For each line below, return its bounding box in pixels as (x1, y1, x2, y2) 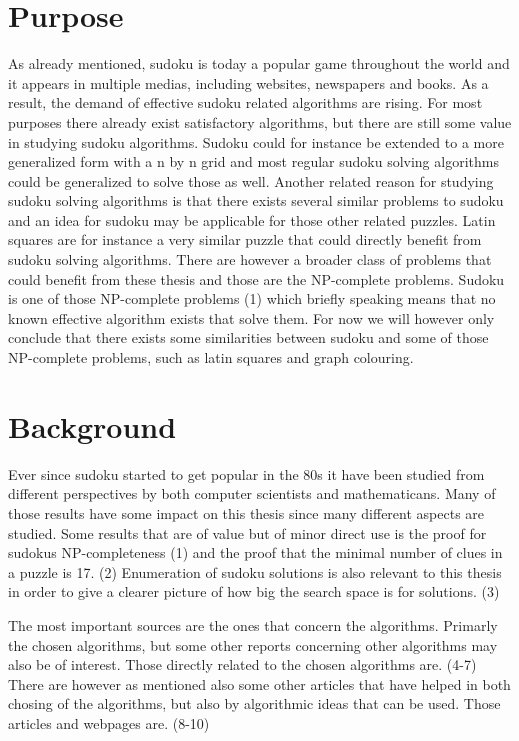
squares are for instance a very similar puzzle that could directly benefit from (8, 229, 482, 250)
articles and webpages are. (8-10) (8, 712, 210, 733)
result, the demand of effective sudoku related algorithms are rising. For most (8, 92, 483, 113)
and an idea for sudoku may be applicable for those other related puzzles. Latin (8, 209, 496, 230)
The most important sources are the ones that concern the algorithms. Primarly (8, 614, 498, 635)
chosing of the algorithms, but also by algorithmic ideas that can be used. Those (8, 693, 501, 714)
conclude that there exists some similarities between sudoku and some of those (8, 327, 489, 348)
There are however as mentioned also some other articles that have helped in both (8, 673, 511, 694)
